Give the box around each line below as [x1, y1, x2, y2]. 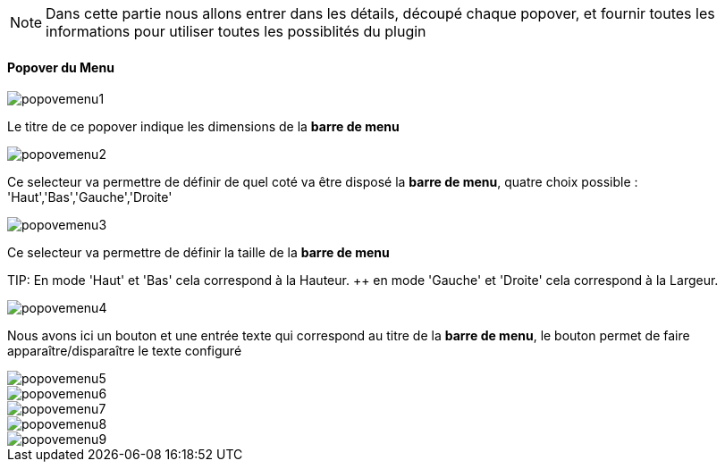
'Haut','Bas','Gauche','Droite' [7, 189, 173, 205]
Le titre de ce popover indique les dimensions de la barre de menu [7, 119, 400, 135]
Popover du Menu [7, 59, 114, 75]
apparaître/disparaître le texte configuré [7, 343, 242, 359]
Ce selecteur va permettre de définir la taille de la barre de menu [7, 245, 390, 261]
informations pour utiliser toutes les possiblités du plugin [46, 22, 426, 40]
